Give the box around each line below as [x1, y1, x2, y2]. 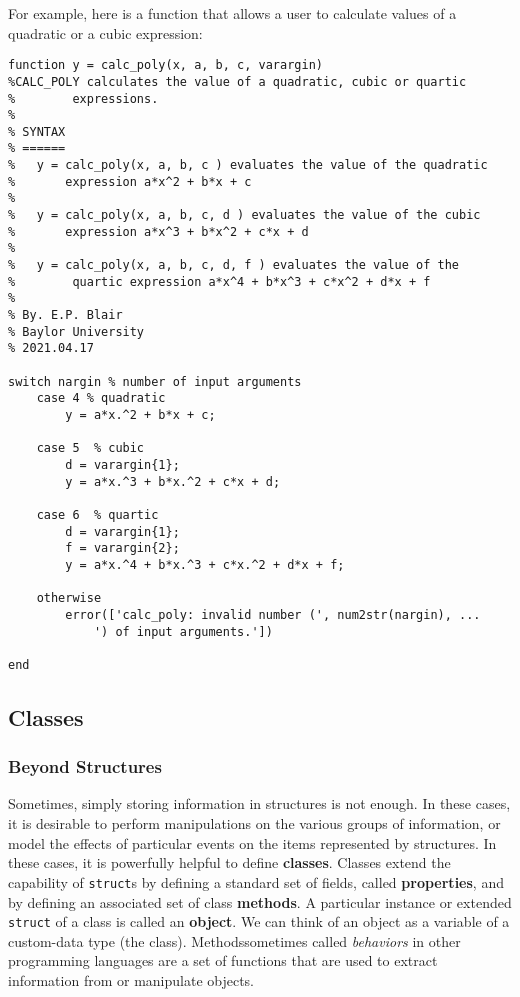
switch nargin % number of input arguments [8, 374, 302, 389]
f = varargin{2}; [65, 541, 180, 556]
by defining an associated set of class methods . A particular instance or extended [8, 891, 512, 912]
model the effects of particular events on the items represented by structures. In [8, 832, 497, 853]
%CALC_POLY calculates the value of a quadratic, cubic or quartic [8, 74, 467, 89]
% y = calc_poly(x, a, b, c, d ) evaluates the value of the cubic [8, 208, 481, 223]
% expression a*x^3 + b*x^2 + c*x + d [8, 224, 309, 239]
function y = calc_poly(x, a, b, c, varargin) [8, 58, 323, 73]
